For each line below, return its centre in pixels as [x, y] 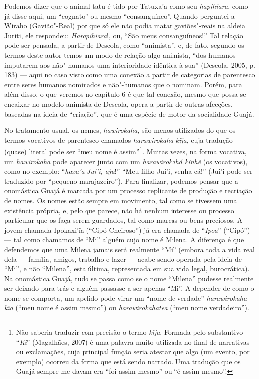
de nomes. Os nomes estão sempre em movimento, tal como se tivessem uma [121, 200]
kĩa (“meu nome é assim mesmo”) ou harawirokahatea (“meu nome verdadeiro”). [127, 308]
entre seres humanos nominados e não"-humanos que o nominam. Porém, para [123, 84]
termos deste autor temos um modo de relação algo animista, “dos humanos [120, 55]
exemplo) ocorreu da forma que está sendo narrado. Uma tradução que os [128, 361]
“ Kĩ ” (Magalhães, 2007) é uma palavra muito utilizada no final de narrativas [133, 341]
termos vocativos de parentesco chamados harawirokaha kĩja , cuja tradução [119, 140]
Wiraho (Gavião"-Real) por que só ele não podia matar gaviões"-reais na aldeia [125, 26]
